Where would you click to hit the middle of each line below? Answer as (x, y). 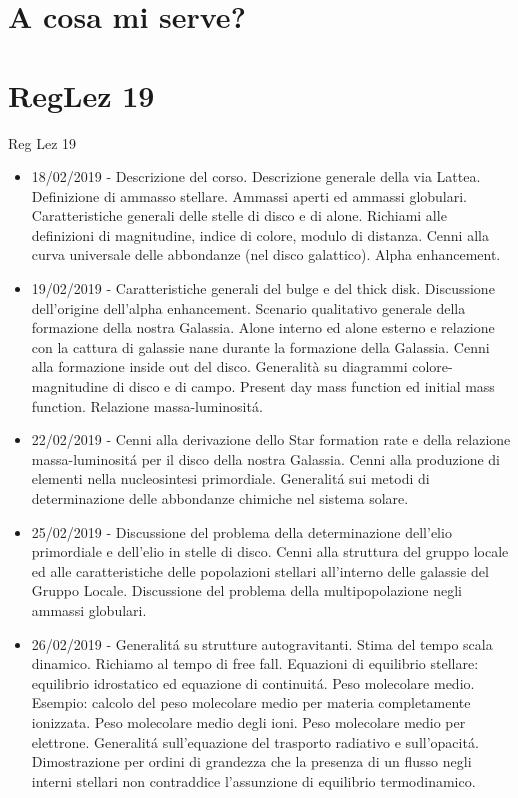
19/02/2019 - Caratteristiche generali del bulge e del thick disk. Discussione (263, 288)
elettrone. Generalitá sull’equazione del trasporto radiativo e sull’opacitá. (255, 741)
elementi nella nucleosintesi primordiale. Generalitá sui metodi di (230, 478)
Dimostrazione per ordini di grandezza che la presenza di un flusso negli (251, 761)
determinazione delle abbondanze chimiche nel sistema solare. (220, 498)
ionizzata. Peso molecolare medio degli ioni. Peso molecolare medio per (248, 721)
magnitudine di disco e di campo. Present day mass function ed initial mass (263, 386)
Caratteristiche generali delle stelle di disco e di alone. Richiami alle (239, 215)
